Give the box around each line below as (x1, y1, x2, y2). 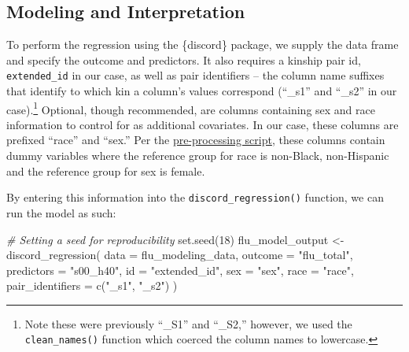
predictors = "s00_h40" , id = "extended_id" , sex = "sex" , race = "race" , (6, 261, 354, 278)
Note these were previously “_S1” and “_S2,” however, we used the (24, 315, 352, 332)
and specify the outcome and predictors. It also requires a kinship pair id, (6, 51, 361, 68)
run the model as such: (6, 204, 116, 220)
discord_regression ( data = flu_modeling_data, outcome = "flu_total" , (6, 246, 353, 263)
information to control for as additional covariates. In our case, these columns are (6, 116, 399, 132)
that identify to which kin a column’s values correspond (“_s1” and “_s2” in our (6, 83, 397, 99)
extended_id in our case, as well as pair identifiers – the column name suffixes (6, 67, 385, 83)
